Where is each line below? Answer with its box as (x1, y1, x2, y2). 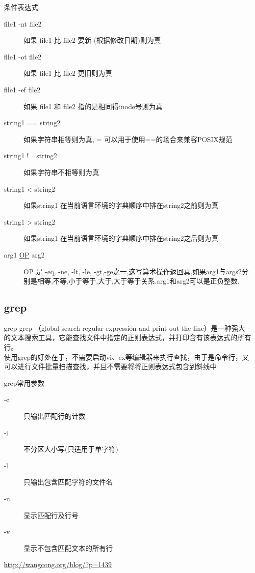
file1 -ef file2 (4, 84, 41, 94)
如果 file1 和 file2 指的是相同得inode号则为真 (24, 101, 163, 111)
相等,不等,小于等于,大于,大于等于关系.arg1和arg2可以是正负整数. (37, 276, 240, 286)
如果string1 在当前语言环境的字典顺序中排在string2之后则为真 (24, 233, 218, 243)
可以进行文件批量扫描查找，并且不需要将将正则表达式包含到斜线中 (4, 361, 217, 372)
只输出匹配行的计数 (24, 411, 85, 421)
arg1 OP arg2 (4, 249, 45, 259)
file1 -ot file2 (4, 51, 42, 61)
